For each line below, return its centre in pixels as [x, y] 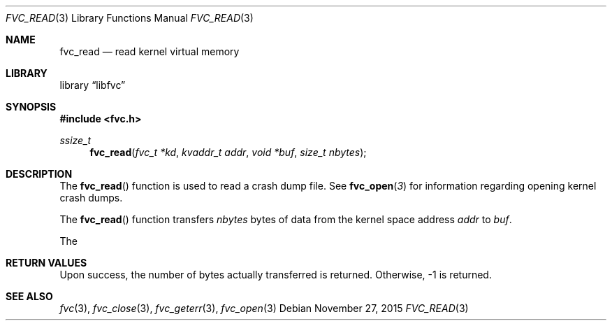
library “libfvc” [93, 85]
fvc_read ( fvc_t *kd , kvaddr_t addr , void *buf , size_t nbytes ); [228, 152]
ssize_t [75, 140]
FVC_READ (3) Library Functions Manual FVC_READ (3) [130, 18]
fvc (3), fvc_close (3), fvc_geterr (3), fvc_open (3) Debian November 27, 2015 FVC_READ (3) [264, 308]
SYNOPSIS [31, 107]
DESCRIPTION [39, 174]
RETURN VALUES [46, 263]
